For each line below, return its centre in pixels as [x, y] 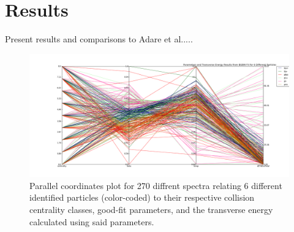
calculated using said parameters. [92, 221]
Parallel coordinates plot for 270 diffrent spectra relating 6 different [156, 185]
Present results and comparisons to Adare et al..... [99, 39]
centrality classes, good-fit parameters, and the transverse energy [151, 209]
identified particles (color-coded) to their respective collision [142, 197]
